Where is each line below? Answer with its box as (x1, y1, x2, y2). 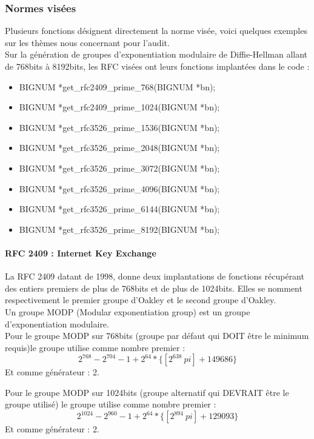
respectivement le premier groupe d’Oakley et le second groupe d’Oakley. (5, 293, 276, 306)
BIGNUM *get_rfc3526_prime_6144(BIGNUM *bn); (19, 203, 220, 215)
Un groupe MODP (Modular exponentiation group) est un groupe (5, 305, 250, 318)
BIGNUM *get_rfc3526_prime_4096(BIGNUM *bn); (19, 182, 220, 195)
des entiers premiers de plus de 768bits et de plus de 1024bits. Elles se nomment (5, 281, 302, 294)
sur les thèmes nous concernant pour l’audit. (5, 36, 170, 49)
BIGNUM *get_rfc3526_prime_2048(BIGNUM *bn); (19, 141, 220, 154)
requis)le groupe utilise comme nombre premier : (5, 341, 185, 354)
